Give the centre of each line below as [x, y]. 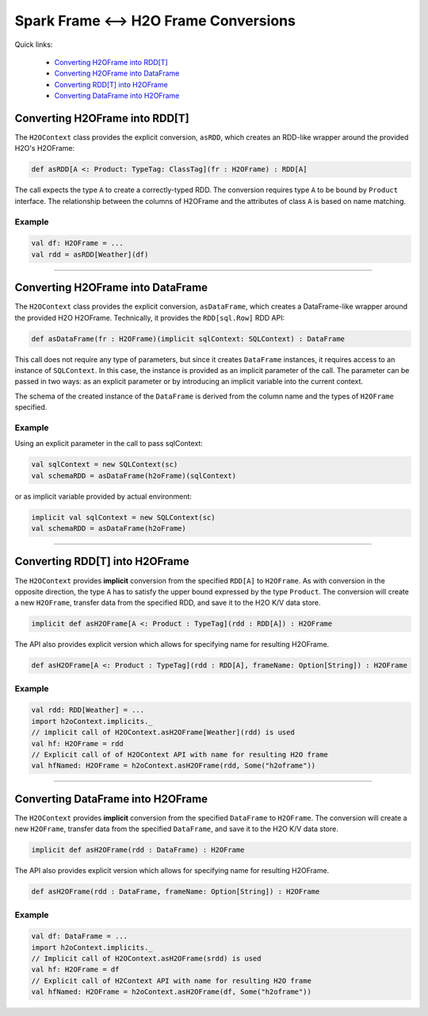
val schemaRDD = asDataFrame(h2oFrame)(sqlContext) [134, 475]
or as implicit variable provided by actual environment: [103, 496]
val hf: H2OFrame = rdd [78, 743]
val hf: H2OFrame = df [75, 970]
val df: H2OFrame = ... [78, 243]
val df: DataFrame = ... [80, 936]
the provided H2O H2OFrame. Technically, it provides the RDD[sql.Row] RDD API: [150, 317]
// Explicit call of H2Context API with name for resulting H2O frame [172, 981]
